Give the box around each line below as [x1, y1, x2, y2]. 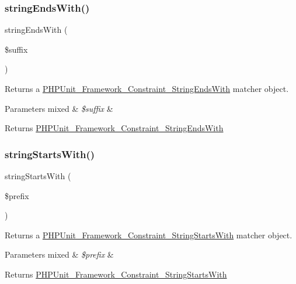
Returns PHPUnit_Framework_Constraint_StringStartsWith [5, 268, 227, 280]
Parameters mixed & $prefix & [5, 248, 114, 261]
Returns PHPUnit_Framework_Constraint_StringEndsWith [5, 122, 224, 134]
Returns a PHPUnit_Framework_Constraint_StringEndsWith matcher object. [5, 83, 289, 94]
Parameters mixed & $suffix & [5, 102, 113, 114]
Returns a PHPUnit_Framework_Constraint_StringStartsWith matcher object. [5, 228, 292, 241]
